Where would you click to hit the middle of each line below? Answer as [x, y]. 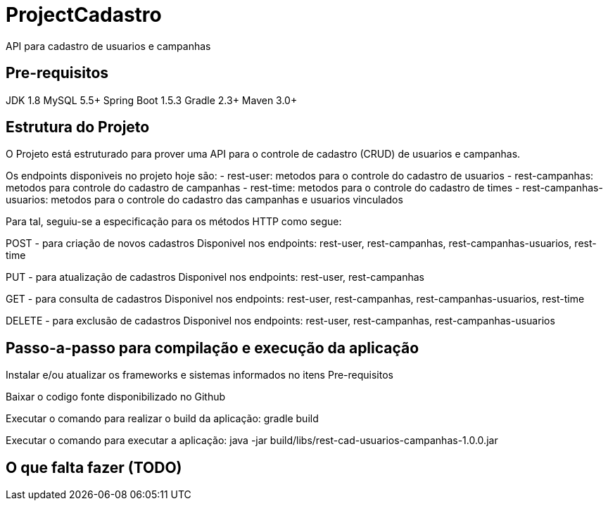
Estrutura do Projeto [78, 127]
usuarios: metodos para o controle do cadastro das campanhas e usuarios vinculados [204, 200]
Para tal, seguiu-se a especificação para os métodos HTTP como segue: [174, 222]
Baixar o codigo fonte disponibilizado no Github [116, 397]
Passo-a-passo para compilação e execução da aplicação [213, 348]
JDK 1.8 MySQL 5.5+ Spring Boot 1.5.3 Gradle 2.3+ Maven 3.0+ [152, 100]
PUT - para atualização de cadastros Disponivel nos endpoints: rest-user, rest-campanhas [215, 277]
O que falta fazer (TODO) [94, 467]
